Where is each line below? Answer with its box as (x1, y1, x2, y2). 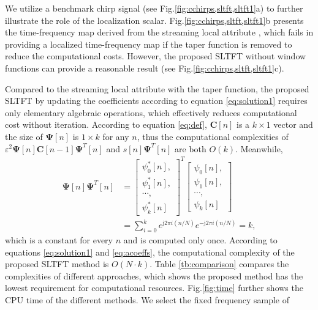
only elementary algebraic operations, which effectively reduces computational (5, 106, 297, 119)
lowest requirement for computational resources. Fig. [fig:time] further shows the (5, 281, 303, 294)
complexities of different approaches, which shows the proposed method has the (5, 269, 303, 282)
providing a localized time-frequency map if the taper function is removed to (5, 37, 292, 50)
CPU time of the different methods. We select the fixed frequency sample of (5, 293, 290, 306)
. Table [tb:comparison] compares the (150, 257, 289, 270)
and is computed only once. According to (123, 234, 278, 246)
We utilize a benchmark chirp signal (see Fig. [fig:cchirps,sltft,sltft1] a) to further (5, 2, 303, 14)
